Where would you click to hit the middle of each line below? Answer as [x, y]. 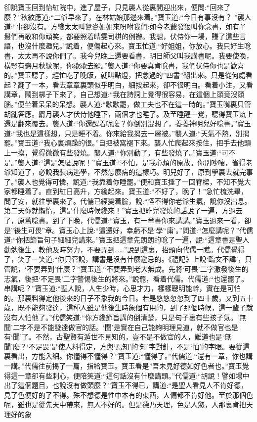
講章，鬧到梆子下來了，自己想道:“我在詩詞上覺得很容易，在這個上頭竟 [117, 94]
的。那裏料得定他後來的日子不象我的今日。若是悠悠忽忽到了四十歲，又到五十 [128, 298]
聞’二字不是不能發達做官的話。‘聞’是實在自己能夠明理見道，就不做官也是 [121, 327]
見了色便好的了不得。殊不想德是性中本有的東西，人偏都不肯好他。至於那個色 [128, 395]
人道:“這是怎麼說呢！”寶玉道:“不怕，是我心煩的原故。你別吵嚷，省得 [135, 162]
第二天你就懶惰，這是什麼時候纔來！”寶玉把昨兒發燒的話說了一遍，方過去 [123, 211]
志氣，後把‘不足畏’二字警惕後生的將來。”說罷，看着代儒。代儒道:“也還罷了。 [126, 278]
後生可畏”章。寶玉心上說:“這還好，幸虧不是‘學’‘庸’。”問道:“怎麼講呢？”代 [130, 230]
